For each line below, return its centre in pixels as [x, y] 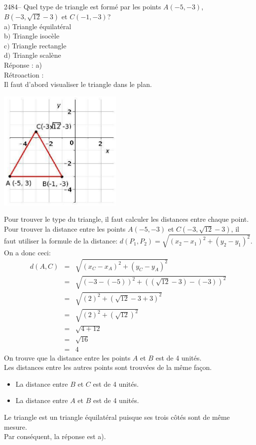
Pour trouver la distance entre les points [65, 229]
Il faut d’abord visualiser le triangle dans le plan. [78, 84]
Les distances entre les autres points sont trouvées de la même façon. [108, 367]
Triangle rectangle [39, 45]
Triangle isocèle [36, 36]
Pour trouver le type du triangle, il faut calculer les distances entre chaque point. [127, 219]
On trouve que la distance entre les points [67, 357]
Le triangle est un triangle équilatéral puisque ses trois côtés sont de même [117, 417]
